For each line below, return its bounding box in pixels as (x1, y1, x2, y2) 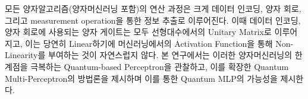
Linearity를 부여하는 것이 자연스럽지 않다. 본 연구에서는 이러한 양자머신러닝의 (5, 49, 293, 61)
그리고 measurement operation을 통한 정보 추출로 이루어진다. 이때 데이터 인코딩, (5, 14, 301, 26)
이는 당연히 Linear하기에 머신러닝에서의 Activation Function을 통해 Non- (25, 37, 294, 49)
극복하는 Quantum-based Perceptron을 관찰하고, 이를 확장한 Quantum (30, 60, 289, 72)
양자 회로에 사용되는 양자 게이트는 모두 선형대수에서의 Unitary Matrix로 (5, 25, 272, 38)
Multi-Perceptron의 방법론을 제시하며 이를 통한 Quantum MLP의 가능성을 (5, 72, 278, 84)
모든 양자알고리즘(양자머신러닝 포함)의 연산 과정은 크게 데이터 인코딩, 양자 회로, (5, 2, 301, 14)
